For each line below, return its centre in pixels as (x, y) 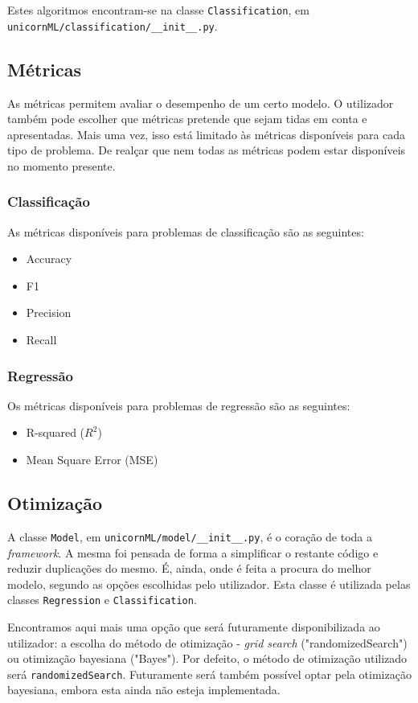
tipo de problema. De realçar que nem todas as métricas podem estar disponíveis (207, 150)
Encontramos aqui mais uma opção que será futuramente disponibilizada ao (194, 626)
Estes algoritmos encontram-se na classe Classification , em (158, 10)
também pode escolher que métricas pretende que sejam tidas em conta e (187, 119)
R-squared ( (55, 432)
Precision (49, 312)
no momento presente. (61, 165)
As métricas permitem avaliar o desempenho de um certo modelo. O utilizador (201, 103)
